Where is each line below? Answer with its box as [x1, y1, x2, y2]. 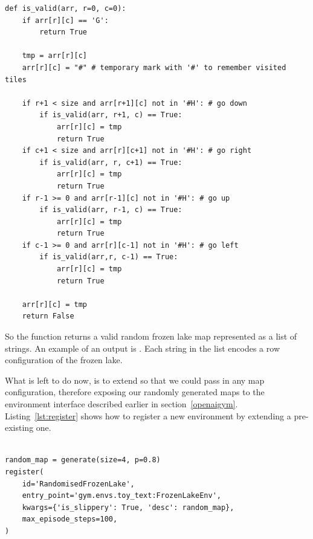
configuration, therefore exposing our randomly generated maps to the [5, 386, 265, 398]
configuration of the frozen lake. [5, 353, 123, 366]
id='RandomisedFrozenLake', [22, 479, 135, 488]
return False [22, 312, 74, 321]
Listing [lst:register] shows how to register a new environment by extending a [5, 409, 291, 422]
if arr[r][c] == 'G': [22, 16, 109, 25]
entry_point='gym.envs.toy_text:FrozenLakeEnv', [22, 491, 221, 500]
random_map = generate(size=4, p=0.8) [5, 456, 161, 465]
